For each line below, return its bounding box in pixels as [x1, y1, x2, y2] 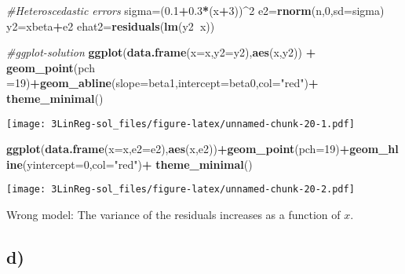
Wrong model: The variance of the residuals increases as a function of [6, 206, 341, 223]
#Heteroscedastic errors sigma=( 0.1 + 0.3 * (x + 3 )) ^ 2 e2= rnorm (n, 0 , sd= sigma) [6, 2, 385, 18]
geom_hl [349, 141, 399, 157]
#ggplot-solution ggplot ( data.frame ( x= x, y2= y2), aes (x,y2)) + [6, 44, 316, 60]
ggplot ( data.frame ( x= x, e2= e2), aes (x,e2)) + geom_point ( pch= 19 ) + [6, 141, 350, 157]
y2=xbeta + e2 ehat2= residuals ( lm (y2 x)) [6, 17, 215, 34]
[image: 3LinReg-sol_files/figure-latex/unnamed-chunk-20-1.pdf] [6, 118, 355, 130]
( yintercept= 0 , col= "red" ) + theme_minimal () [22, 155, 253, 172]
